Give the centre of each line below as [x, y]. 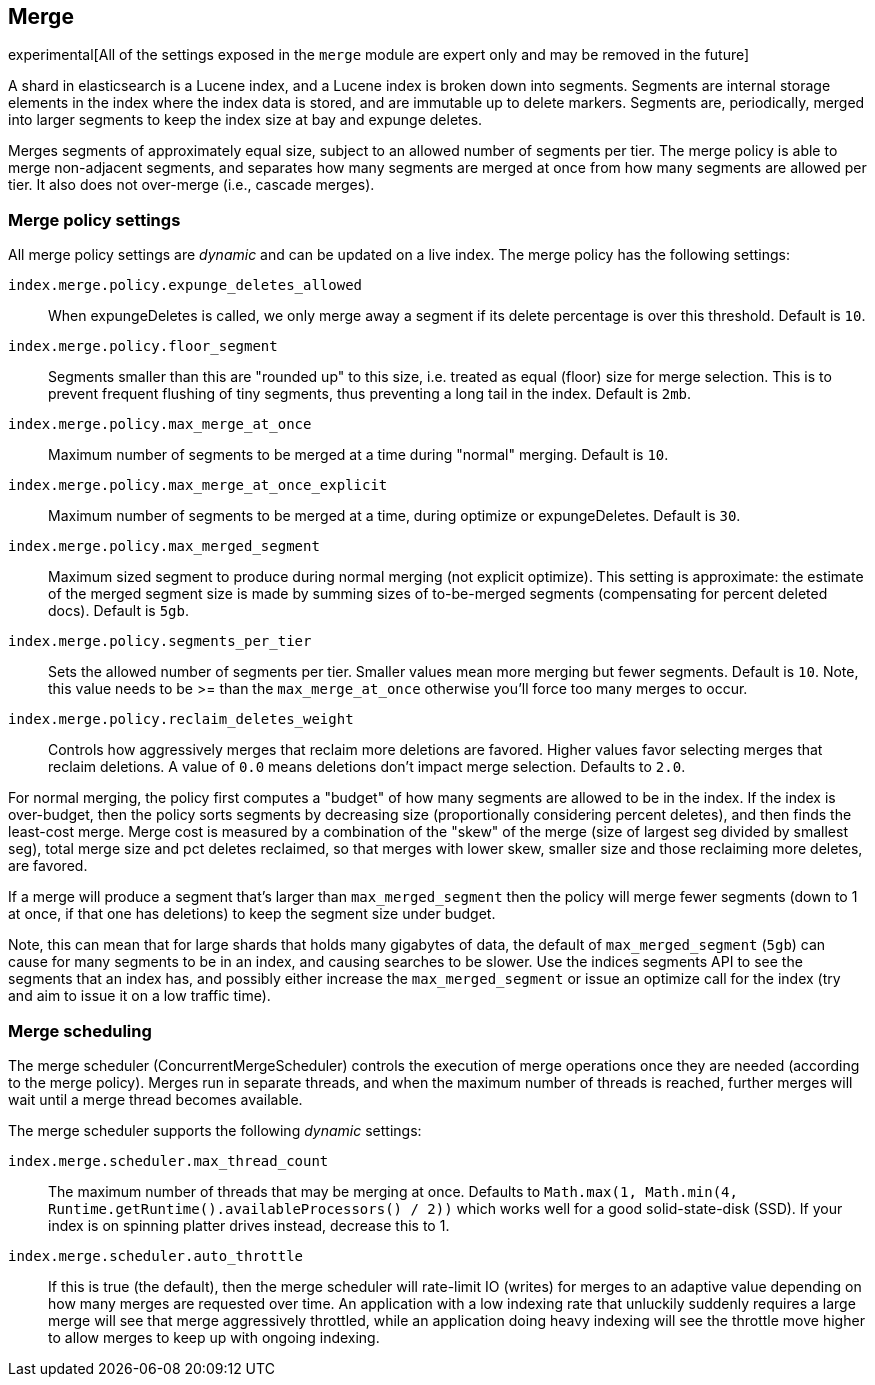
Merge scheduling [80, 1030]
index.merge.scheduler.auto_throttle [156, 1255]
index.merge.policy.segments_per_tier [160, 641]
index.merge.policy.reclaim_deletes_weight [181, 719]
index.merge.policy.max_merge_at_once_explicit [198, 485]
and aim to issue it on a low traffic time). [139, 996]
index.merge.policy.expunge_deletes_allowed [185, 285]
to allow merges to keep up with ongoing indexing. [214, 1337]
